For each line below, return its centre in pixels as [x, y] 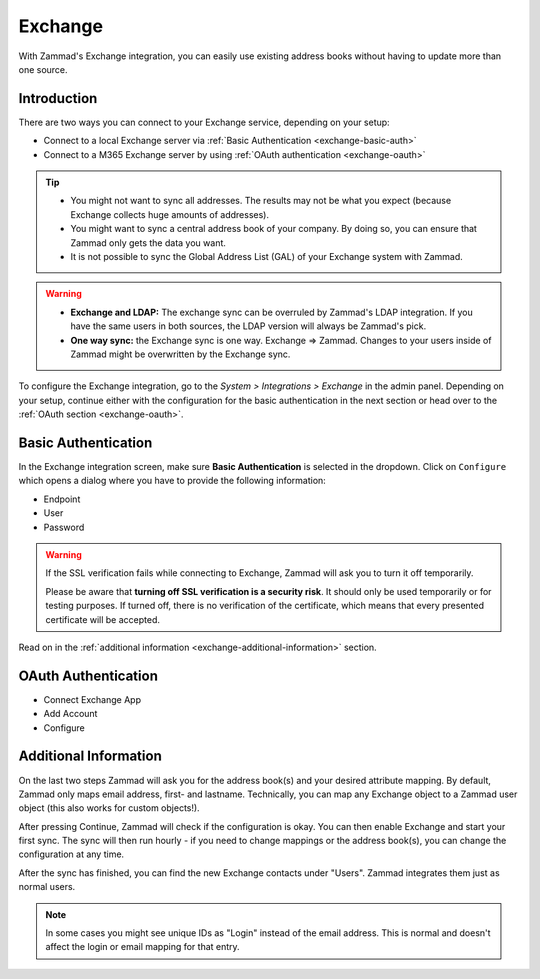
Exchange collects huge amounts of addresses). [170, 214]
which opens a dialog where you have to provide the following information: [172, 481]
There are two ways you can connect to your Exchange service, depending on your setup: [204, 122]
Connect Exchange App [92, 699]
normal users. [47, 887]
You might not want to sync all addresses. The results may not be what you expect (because [261, 201]
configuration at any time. [71, 854]
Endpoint [62, 499]
